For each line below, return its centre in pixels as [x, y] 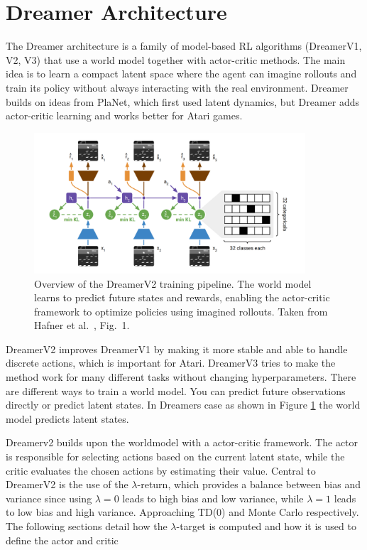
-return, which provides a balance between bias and [249, 484]
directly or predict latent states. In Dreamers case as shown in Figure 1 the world [183, 405]
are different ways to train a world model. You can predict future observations [176, 390]
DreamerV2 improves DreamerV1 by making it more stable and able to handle [177, 349]
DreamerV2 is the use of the [67, 484]
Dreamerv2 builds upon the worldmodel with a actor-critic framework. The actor [182, 442]
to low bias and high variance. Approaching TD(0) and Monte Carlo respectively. [182, 512]
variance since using [49, 498]
